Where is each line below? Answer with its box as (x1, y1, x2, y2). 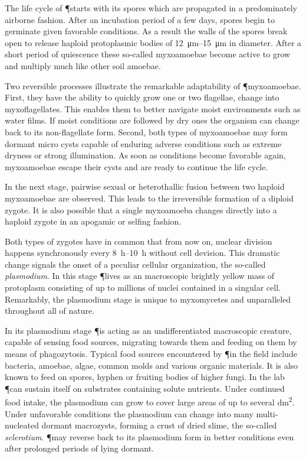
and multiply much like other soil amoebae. (5, 59, 161, 72)
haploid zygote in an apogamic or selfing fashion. (5, 215, 182, 228)
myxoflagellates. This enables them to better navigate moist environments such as (5, 102, 301, 115)
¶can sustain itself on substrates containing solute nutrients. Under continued (5, 382, 285, 394)
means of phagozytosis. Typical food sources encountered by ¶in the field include (5, 347, 297, 360)
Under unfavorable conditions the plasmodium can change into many (5, 407, 254, 420)
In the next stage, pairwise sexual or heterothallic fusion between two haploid (5, 180, 285, 193)
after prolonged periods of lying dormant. (5, 442, 154, 454)
